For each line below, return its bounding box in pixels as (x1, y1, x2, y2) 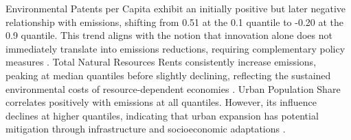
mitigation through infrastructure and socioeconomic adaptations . (5, 122, 286, 136)
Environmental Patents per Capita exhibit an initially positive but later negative (5, 1, 346, 15)
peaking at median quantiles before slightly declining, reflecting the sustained (5, 68, 331, 82)
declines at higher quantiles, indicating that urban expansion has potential (5, 108, 319, 122)
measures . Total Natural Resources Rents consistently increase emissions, (5, 55, 317, 69)
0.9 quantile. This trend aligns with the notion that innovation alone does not (5, 28, 332, 42)
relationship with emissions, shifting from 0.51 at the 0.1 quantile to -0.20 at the (5, 14, 344, 29)
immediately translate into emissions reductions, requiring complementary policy (5, 41, 346, 55)
